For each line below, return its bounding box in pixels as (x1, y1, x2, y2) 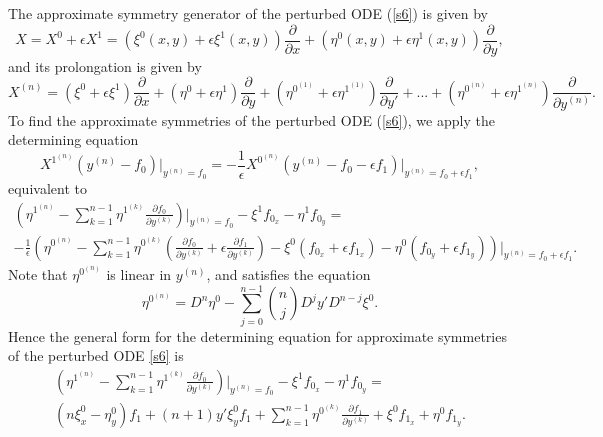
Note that (8, 263, 68, 284)
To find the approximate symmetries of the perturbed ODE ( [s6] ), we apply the (8, 109, 495, 130)
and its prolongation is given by (8, 55, 202, 76)
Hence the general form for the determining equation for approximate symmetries (8, 325, 507, 346)
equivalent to (8, 177, 87, 198)
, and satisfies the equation (206, 263, 371, 284)
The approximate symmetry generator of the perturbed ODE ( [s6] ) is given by (8, 3, 489, 23)
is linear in (106, 263, 172, 284)
